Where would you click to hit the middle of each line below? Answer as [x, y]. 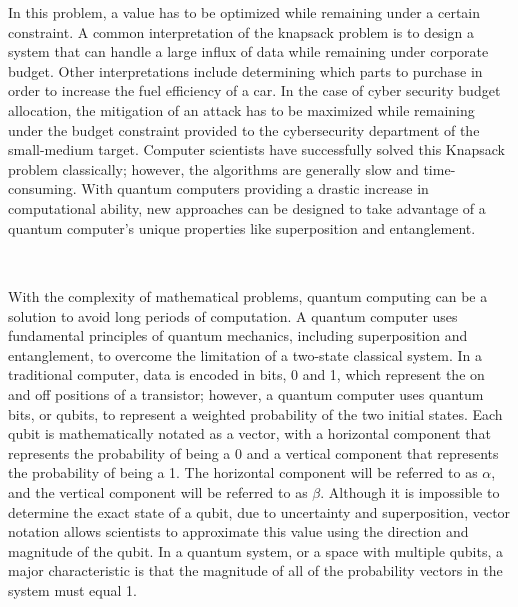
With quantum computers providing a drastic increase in [255, 188]
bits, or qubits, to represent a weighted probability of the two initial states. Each [255, 413]
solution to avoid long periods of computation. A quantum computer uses [233, 315]
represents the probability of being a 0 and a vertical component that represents [253, 452]
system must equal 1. [72, 590]
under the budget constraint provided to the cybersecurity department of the [244, 129]
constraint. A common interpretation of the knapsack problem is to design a [241, 31]
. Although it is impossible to [410, 492]
